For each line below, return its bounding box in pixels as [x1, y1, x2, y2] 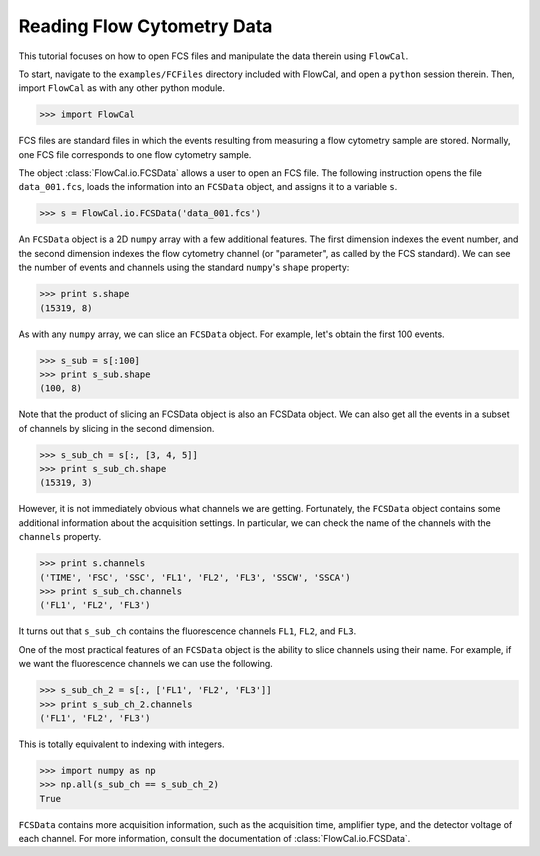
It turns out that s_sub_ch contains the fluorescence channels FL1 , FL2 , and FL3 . [18, 625, 357, 637]
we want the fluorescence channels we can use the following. [18, 658, 274, 670]
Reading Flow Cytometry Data [18, 15, 273, 37]
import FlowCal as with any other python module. [18, 82, 225, 94]
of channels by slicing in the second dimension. [18, 422, 215, 434]
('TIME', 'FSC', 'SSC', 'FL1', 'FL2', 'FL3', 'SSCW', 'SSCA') [39, 571, 351, 583]
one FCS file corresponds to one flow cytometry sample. [18, 148, 252, 160]
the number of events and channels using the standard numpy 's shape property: [18, 261, 350, 274]
